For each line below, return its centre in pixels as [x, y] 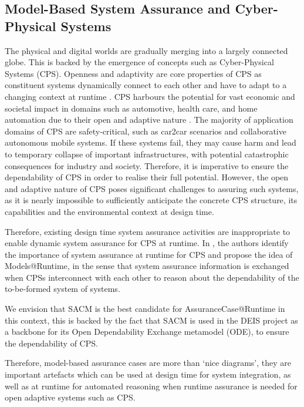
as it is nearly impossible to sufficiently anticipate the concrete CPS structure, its [151, 200]
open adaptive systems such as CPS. [70, 397]
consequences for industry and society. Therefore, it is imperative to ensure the [147, 165]
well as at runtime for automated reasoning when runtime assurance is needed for [151, 386]
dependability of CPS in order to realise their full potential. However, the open [147, 177]
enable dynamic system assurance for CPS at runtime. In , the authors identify [147, 243]
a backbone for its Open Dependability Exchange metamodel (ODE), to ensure [147, 332]
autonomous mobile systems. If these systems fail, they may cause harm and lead [151, 142]
